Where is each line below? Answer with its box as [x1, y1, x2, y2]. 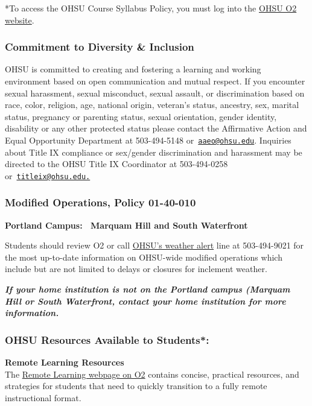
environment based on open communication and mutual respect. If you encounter [5, 75, 305, 87]
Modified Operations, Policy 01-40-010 [5, 195, 196, 210]
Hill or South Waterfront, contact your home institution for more [5, 294, 286, 307]
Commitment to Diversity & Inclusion [5, 39, 194, 54]
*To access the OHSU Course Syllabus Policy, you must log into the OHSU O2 [5, 2, 297, 14]
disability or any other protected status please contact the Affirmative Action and [5, 122, 307, 135]
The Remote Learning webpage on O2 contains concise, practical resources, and [5, 367, 299, 380]
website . [5, 13, 34, 26]
